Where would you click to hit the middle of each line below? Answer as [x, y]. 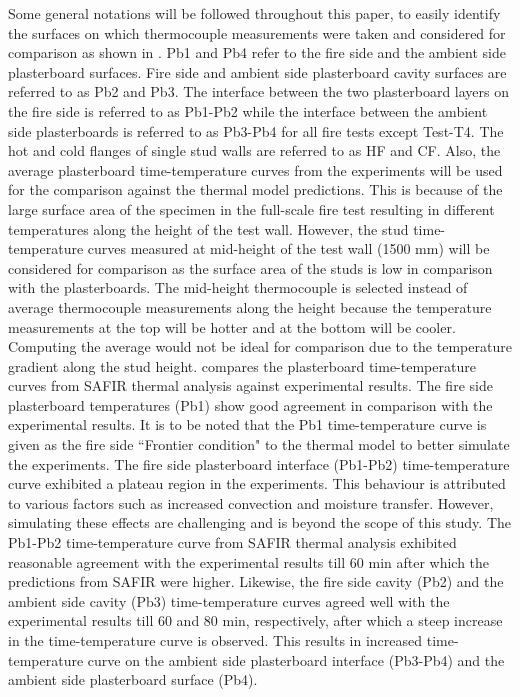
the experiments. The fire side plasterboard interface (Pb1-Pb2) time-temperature [259, 463]
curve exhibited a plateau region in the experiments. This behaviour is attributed [257, 483]
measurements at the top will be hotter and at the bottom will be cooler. [232, 326]
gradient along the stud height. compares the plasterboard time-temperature [242, 365]
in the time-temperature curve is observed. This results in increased [215, 640]
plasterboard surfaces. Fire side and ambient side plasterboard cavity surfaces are [257, 71]
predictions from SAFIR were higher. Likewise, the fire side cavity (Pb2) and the [256, 581]
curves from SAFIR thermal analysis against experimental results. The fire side [250, 385]
